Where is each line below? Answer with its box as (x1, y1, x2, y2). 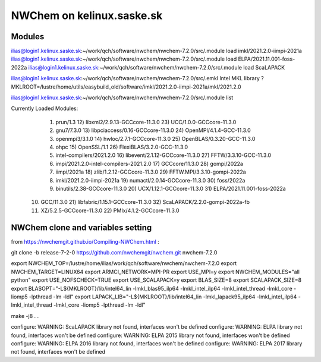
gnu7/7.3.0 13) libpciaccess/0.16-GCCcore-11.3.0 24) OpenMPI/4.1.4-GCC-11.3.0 (55, 127, 251, 134)
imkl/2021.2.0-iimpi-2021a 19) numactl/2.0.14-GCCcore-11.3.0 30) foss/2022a (55, 177, 246, 184)
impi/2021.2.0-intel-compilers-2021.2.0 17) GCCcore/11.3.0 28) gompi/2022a (55, 160, 244, 167)
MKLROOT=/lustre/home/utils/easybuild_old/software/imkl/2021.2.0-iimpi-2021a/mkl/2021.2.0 (11, 83, 241, 90)
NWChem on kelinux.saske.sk (11, 9, 163, 22)
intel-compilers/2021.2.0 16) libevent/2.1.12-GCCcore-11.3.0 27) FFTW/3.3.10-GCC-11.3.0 (55, 152, 272, 159)
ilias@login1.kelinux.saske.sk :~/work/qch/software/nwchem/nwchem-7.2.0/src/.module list (11, 94, 234, 101)
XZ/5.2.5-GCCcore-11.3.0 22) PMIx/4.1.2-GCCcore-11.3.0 (40, 207, 180, 214)
